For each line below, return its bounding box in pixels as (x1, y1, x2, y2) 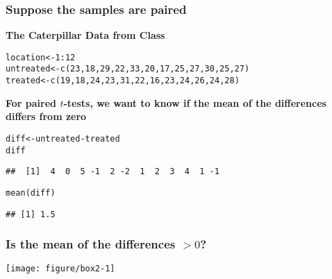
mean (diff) (6, 187, 56, 198)
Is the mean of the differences (6, 235, 176, 253)
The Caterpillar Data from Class (6, 28, 165, 42)
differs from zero (6, 109, 87, 124)
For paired (6, 95, 57, 110)
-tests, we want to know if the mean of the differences (63, 95, 326, 110)
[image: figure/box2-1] (6, 264, 115, 274)
